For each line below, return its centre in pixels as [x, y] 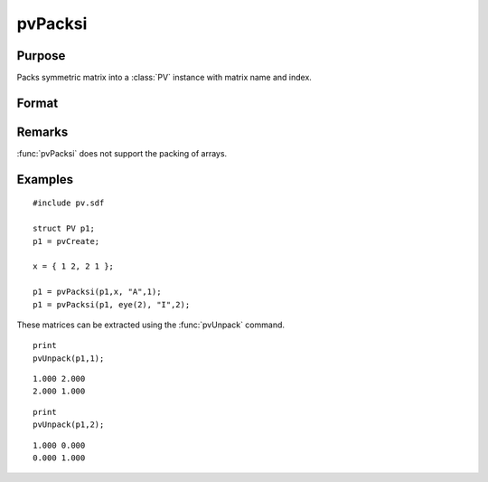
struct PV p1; [64, 229]
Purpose [41, 56]
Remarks [42, 132]
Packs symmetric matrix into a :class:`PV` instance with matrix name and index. [164, 78]
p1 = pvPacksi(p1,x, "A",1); [97, 292]
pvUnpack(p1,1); [69, 358]
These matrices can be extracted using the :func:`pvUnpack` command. [150, 325]
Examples [45, 180]
